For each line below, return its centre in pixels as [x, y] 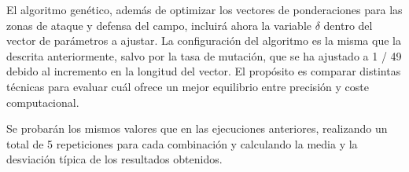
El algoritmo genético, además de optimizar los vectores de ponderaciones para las [204, 9]
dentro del [348, 25]
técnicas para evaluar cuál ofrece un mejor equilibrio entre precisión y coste [188, 86]
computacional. [43, 102]
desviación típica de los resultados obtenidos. [114, 159]
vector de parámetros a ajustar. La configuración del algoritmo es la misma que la [204, 40]
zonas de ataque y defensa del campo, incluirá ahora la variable [159, 25]
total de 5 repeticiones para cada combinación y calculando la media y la [182, 143]
